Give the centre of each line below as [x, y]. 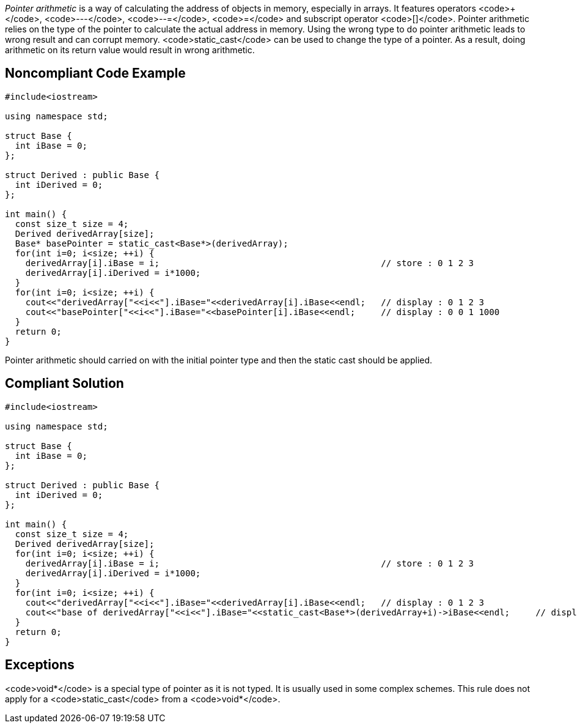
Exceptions [40, 665]
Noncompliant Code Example [95, 73]
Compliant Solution [64, 384]
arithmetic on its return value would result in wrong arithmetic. [130, 50]
